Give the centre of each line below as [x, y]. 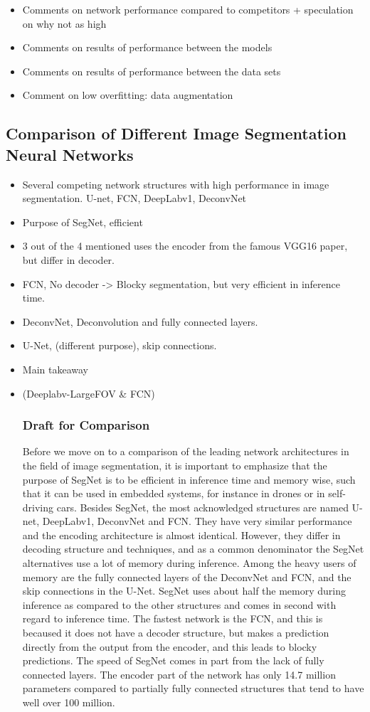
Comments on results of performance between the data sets [152, 71]
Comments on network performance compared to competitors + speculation [188, 9]
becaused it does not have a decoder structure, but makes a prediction [176, 633]
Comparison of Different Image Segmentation [176, 133]
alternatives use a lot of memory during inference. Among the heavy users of [189, 563]
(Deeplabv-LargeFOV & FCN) [89, 393]
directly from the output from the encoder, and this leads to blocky [170, 646]
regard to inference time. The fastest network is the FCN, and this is [173, 618]
